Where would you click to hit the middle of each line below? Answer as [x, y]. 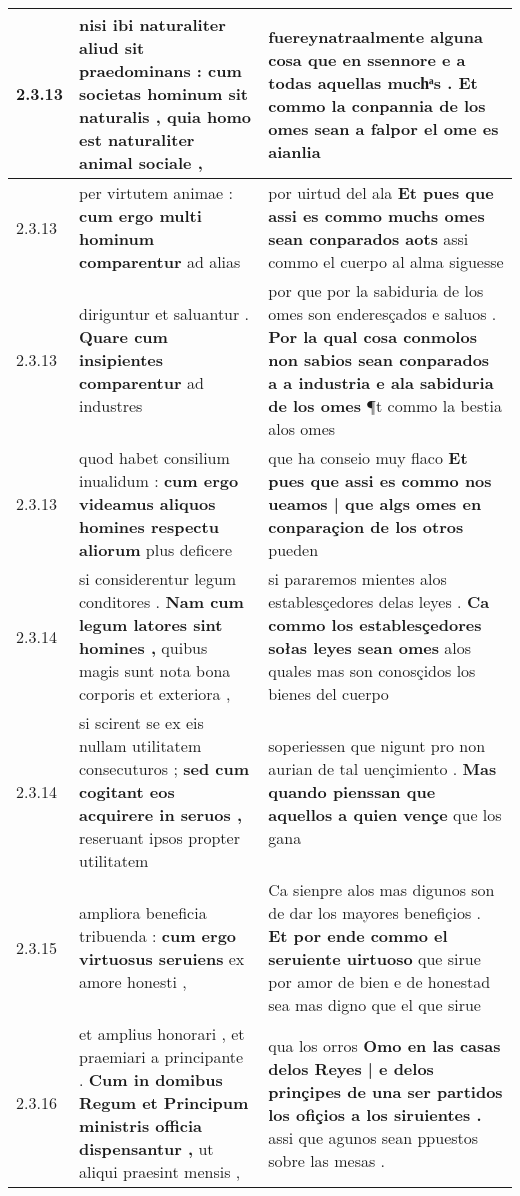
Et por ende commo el [358, 935]
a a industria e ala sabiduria [381, 382]
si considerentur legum [158, 578]
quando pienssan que [352, 791]
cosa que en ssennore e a [367, 59]
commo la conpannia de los [377, 105]
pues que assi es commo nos [380, 480]
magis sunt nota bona [155, 670]
